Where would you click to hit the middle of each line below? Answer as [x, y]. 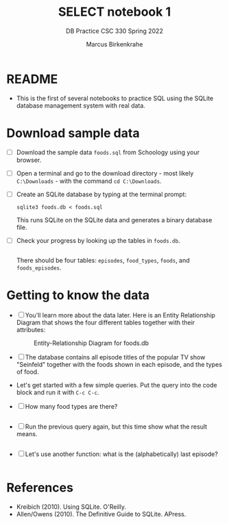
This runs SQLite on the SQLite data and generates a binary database [114, 219]
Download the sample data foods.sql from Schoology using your [108, 152]
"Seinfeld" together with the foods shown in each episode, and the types [119, 364]
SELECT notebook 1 [114, 12]
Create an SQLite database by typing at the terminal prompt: [101, 194]
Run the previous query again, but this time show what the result [116, 427]
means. [27, 433]
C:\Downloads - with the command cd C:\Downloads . [89, 181]
